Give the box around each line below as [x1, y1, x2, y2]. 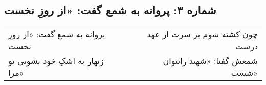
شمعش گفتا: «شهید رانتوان [163, 55, 258, 67]
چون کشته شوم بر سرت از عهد [147, 28, 258, 40]
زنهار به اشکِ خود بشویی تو [8, 55, 104, 67]
